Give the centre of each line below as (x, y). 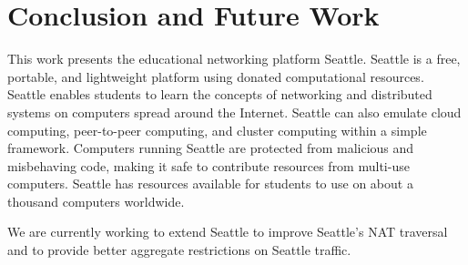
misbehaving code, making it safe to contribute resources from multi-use (209, 165)
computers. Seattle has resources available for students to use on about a (210, 183)
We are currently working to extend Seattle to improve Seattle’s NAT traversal (228, 232)
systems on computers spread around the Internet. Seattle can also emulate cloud (234, 112)
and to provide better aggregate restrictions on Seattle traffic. (179, 250)
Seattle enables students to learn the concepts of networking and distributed (220, 94)
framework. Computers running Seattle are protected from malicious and (211, 148)
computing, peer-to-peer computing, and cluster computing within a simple (217, 130)
